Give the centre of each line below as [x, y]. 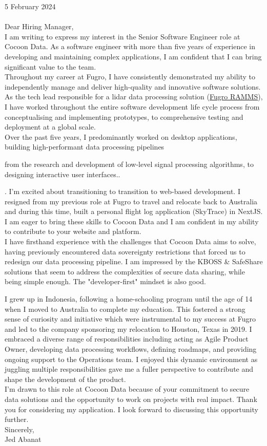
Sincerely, [19, 429]
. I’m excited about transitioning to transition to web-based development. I [122, 191]
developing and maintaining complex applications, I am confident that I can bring [133, 56]
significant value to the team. [50, 66]
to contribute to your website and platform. [73, 231]
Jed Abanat [23, 439]
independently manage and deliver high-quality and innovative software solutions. [133, 86]
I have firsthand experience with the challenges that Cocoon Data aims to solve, [130, 241]
